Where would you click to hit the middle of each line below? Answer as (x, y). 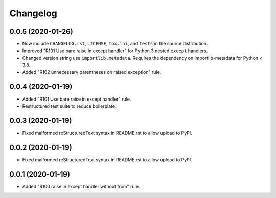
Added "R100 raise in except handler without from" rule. (81, 186)
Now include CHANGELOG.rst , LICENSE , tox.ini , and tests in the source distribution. (115, 44)
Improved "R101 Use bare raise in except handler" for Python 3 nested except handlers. (115, 51)
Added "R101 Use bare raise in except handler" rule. (77, 99)
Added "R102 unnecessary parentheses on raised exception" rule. (92, 72)
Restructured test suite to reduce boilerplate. (69, 106)
